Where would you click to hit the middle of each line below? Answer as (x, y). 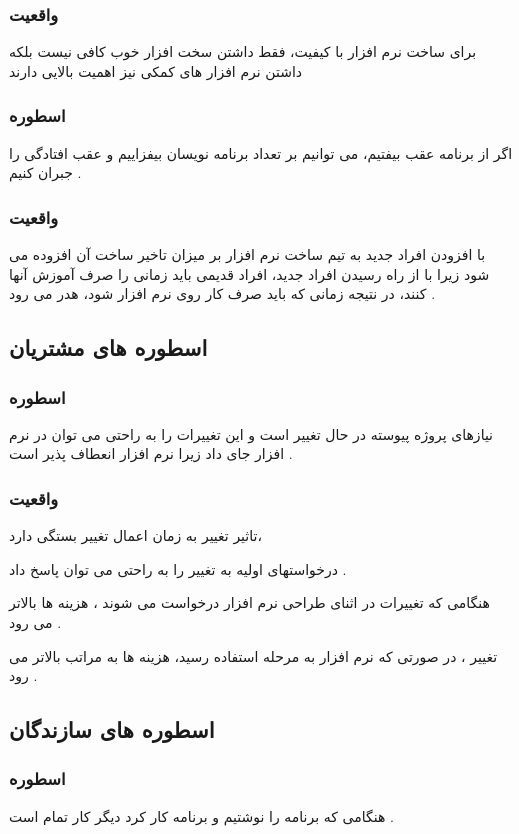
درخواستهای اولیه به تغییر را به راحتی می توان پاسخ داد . (178, 568)
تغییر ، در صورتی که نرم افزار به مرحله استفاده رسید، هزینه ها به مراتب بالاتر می (253, 655)
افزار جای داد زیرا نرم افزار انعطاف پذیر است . (151, 453)
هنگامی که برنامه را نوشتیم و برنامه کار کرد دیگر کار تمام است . (201, 815)
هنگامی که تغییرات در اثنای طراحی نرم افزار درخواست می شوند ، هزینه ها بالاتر (249, 602)
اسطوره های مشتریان (108, 347)
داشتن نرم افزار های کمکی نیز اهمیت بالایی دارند (156, 70)
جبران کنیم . (45, 172)
